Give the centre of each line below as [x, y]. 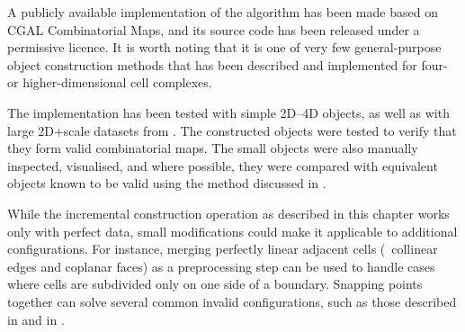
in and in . [36, 319]
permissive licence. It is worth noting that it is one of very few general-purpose [224, 47]
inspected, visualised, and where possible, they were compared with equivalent [223, 165]
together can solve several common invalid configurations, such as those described [232, 301]
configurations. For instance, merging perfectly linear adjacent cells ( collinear [223, 249]
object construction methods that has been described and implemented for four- [228, 64]
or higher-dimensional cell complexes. [110, 82]
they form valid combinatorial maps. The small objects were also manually [213, 148]
